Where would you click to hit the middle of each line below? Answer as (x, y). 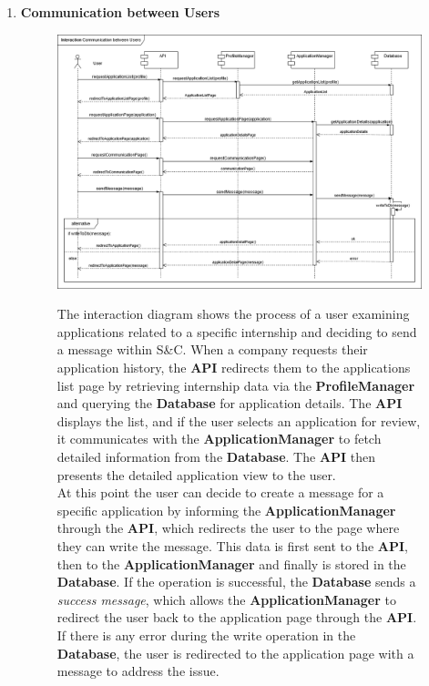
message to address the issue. (138, 671)
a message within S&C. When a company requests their (212, 349)
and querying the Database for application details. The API (230, 403)
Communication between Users (120, 12)
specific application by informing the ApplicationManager (226, 510)
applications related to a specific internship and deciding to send (237, 331)
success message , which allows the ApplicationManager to (226, 599)
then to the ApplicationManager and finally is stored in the (231, 563)
